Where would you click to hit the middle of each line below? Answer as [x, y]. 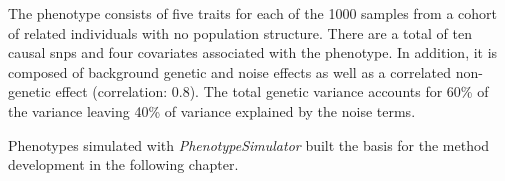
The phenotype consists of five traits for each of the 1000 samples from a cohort [253, 13]
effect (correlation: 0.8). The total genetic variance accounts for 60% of [272, 91]
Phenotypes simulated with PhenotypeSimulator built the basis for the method [249, 144]
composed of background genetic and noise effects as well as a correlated [229, 71]
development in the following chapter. [123, 164]
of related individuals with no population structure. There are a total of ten [240, 32]
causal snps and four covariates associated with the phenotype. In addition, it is [253, 52]
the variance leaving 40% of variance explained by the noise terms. [212, 110]
